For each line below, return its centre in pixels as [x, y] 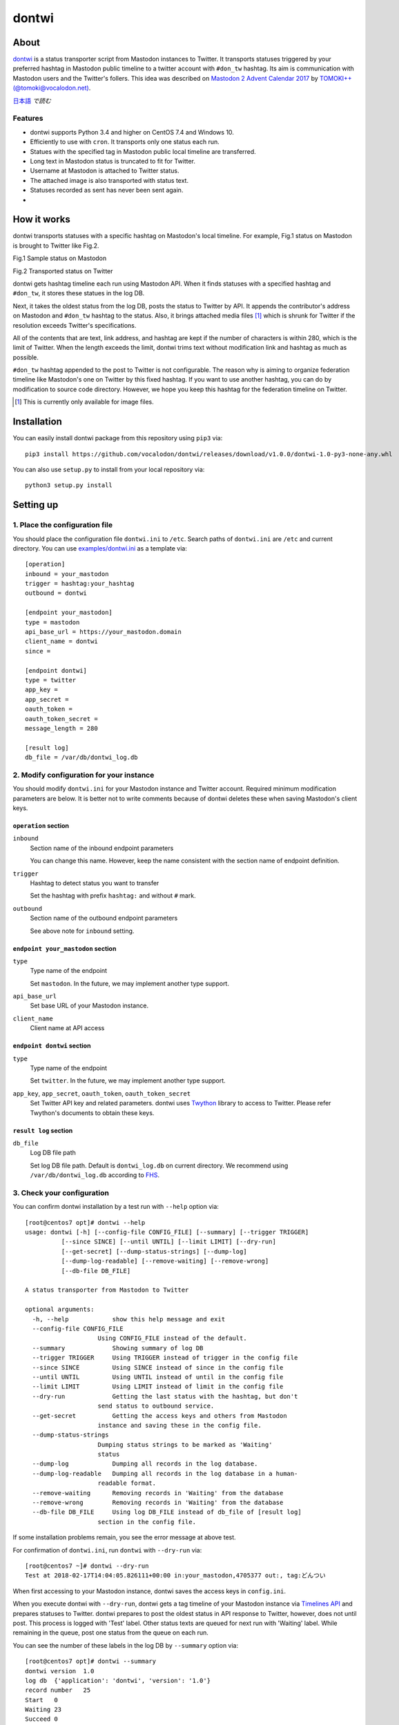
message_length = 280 [61, 728]
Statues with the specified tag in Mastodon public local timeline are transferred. [143, 151]
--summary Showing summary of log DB [118, 1348]
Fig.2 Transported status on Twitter [63, 271]
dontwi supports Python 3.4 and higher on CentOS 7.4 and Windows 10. [132, 132]
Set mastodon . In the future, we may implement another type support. [129, 983]
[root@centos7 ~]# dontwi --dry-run [87, 1566]
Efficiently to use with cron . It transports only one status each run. [125, 142]
